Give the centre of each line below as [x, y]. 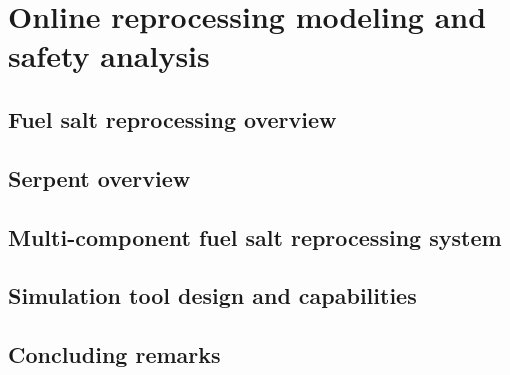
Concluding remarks [114, 354]
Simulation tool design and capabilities [212, 295]
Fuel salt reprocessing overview [172, 118]
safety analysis [109, 55]
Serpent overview [99, 177]
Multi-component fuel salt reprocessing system [255, 236]
